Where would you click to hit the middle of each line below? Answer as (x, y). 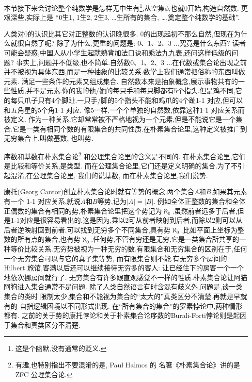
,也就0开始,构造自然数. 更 (208, 8)
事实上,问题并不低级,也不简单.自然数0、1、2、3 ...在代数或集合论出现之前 (132, 62)
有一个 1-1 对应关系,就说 (42, 201)
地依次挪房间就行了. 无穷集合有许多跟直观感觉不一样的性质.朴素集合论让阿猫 (126, 277)
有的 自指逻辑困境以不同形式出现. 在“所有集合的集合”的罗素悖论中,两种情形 (123, 306)
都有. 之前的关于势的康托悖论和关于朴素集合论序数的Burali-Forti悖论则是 (118, 315)
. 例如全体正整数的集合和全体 (199, 201)
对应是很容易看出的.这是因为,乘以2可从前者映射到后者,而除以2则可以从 (131, 220)
